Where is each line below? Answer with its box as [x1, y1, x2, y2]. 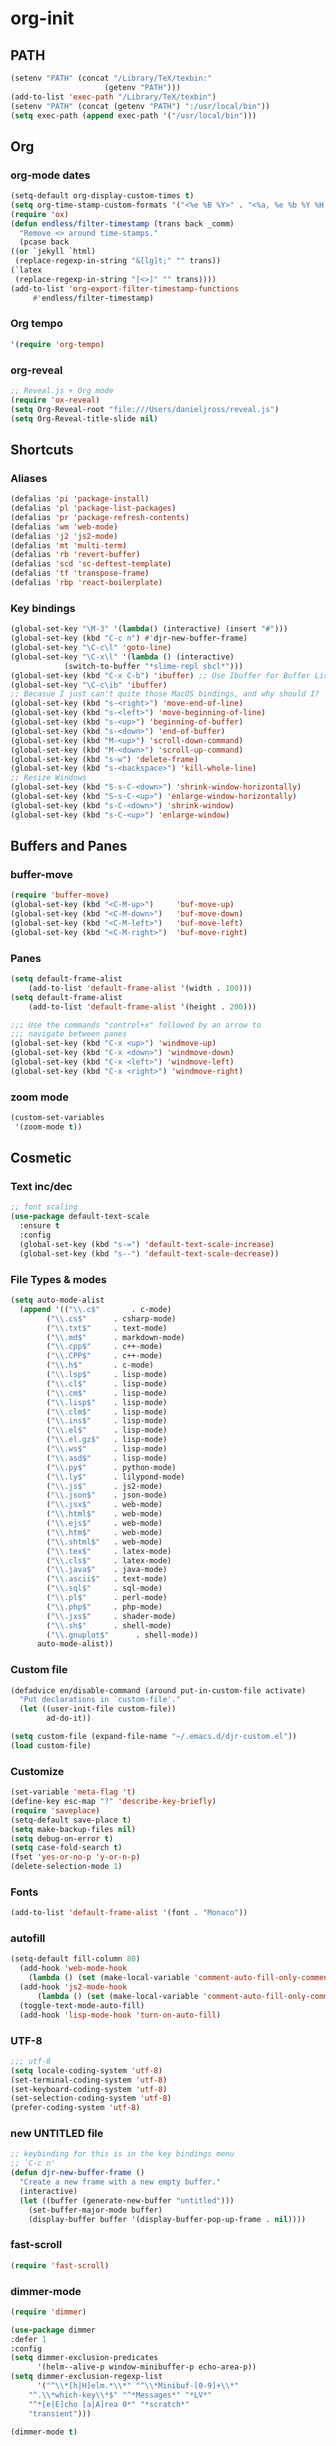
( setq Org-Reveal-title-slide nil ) [10, 413, 159, 424]
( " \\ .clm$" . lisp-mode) [46, 1407, 168, 1417]
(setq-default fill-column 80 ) [10, 1954, 141, 1964]
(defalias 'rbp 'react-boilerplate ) [10, 578, 163, 588]
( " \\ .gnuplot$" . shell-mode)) [46, 1630, 199, 1640]
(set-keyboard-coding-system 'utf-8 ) [10, 2084, 168, 2094]
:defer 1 [10, 2334, 47, 2344]
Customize [10, 1764, 65, 1778]
